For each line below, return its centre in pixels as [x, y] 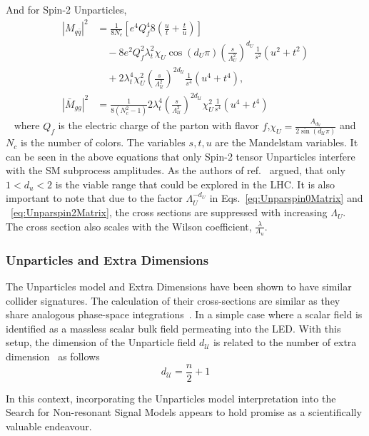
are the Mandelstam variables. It [287, 142]
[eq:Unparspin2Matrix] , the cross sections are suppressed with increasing [169, 212]
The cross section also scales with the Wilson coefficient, [129, 226]
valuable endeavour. [49, 426]
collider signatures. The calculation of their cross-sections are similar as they [173, 300]
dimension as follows [53, 356]
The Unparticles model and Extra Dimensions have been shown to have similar [179, 287]
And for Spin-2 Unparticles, [66, 9]
